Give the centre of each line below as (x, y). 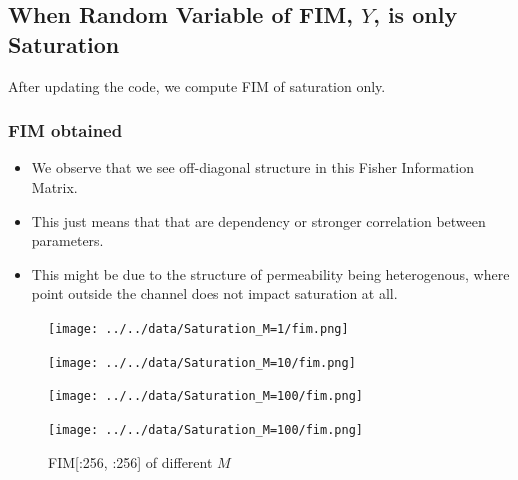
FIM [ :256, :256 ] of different (130, 461)
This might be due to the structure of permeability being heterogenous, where (270, 273)
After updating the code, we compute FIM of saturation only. (197, 85)
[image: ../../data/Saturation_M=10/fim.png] (202, 362)
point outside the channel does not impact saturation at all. (214, 293)
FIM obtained (65, 130)
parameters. (67, 240)
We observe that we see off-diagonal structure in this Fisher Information (252, 167)
